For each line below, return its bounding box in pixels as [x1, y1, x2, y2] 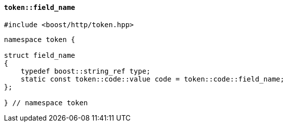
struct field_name [4, 51, 75, 59]
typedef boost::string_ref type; [20, 67, 151, 75]
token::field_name [4, 3, 75, 11]
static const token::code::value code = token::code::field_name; [20, 75, 285, 83]
